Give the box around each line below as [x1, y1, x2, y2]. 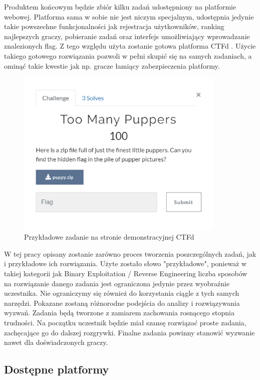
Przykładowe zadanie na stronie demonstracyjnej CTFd [24, 232, 194, 242]
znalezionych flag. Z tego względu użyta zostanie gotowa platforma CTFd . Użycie [4, 41, 256, 51]
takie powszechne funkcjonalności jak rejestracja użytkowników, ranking [4, 21, 224, 32]
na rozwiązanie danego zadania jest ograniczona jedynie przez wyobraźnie [4, 278, 230, 288]
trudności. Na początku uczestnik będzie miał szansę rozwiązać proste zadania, [4, 317, 246, 327]
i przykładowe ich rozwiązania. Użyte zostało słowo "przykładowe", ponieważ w [4, 258, 247, 269]
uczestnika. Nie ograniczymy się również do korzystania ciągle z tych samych [4, 288, 239, 298]
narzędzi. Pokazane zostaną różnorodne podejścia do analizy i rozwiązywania [4, 297, 240, 308]
